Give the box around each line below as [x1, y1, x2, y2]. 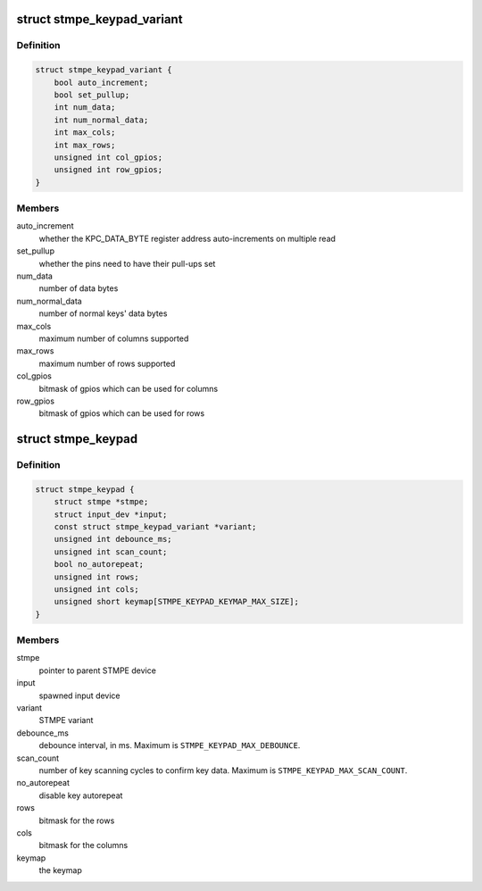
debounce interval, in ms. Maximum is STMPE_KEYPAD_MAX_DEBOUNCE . [38, 740, 301, 751]
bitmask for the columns [38, 840, 129, 851]
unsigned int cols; [54, 584, 140, 594]
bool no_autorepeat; [54, 559, 145, 570]
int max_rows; [54, 139, 116, 150]
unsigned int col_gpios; [54, 152, 163, 162]
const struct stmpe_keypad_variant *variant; [54, 522, 257, 532]
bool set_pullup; [54, 89, 130, 100]
